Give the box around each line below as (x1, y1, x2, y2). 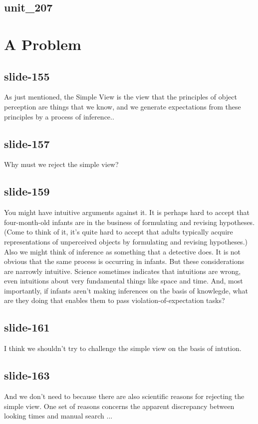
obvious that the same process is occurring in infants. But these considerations (4, 256, 245, 266)
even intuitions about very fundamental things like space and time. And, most (4, 275, 243, 286)
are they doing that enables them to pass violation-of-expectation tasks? (4, 295, 225, 305)
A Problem (4, 33, 81, 54)
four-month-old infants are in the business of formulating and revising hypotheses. (4, 216, 255, 227)
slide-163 (4, 367, 50, 383)
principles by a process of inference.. (4, 111, 114, 121)
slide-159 (4, 183, 50, 199)
